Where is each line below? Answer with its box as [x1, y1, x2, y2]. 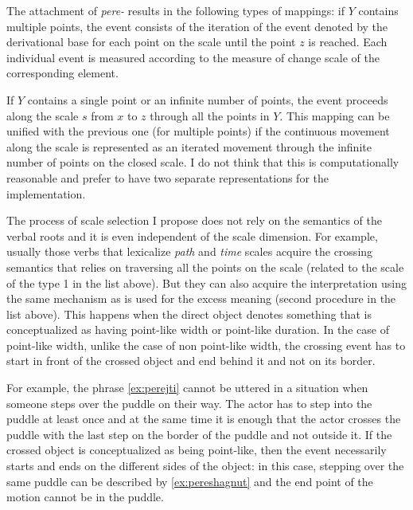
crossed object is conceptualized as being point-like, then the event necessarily [6, 441, 387, 458]
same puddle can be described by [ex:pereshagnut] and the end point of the [6, 473, 373, 489]
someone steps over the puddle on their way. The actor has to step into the [6, 394, 372, 411]
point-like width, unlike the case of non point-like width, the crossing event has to [6, 336, 406, 353]
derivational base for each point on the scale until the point [6, 33, 296, 50]
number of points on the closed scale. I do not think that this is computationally [6, 154, 399, 171]
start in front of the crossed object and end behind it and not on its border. [6, 352, 376, 369]
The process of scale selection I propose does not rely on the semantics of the [6, 212, 382, 229]
